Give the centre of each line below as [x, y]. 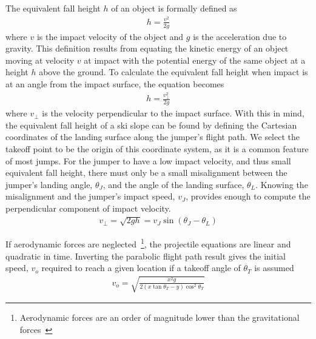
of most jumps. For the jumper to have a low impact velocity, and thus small [148, 160]
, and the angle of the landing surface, [173, 184]
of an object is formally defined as [174, 8]
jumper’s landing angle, [49, 184]
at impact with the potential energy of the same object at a [195, 60]
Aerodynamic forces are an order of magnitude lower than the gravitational [160, 317]
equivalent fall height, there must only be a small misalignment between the [146, 173]
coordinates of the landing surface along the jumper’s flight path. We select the [153, 137]
